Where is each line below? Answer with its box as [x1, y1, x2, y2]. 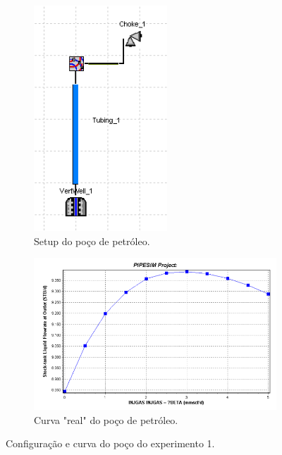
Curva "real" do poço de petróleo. [34, 412, 178, 427]
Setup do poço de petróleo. [34, 233, 150, 248]
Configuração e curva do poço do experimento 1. [6, 436, 215, 451]
